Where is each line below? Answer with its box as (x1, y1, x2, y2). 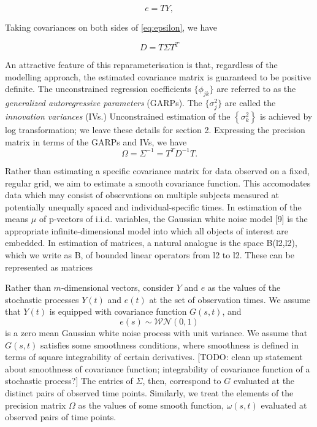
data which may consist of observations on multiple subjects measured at (5, 188, 280, 201)
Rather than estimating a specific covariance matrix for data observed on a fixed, (5, 164, 310, 177)
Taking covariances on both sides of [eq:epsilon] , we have (5, 21, 218, 33)
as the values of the (207, 281, 281, 294)
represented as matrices (5, 260, 93, 273)
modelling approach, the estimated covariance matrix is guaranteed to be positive (5, 70, 311, 83)
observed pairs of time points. (5, 410, 116, 423)
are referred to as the (216, 82, 296, 95)
